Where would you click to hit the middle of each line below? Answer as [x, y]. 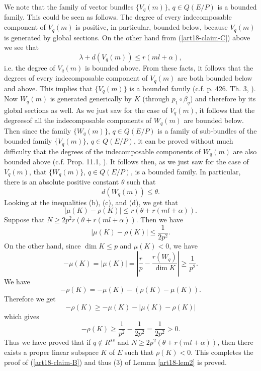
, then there [235, 342]
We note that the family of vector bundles [69, 7]
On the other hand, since [42, 245]
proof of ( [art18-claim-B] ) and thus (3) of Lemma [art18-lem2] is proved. [115, 362]
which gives [22, 316]
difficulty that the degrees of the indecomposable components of [103, 151]
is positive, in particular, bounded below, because [152, 27]
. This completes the [222, 352]
